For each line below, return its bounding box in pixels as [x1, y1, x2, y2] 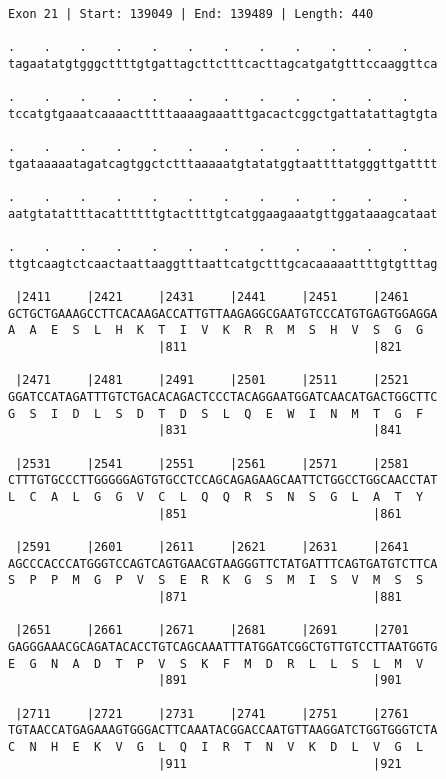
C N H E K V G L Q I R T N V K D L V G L [8, 739, 424, 754]
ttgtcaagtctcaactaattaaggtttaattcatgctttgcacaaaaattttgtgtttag [8, 256, 438, 271]
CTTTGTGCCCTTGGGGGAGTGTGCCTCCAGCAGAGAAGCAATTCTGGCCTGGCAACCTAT [8, 473, 438, 488]
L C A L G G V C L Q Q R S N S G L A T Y [8, 490, 424, 505]
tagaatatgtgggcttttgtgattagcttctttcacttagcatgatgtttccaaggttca [8, 56, 438, 71]
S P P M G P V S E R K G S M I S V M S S [8, 573, 424, 588]
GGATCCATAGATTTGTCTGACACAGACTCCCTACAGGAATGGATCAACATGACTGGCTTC [8, 390, 438, 405]
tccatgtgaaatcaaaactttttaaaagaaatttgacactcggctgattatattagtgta [8, 106, 438, 121]
